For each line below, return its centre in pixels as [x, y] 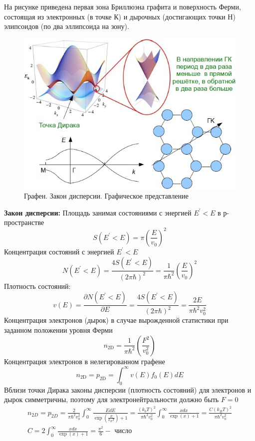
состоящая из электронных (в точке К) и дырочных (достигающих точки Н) [120, 16]
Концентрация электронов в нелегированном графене [85, 361]
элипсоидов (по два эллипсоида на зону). [67, 26]
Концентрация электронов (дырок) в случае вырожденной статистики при [116, 320]
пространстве [24, 222]
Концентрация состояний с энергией [59, 251]
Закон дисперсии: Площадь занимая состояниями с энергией [98, 212]
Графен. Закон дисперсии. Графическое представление [106, 196]
